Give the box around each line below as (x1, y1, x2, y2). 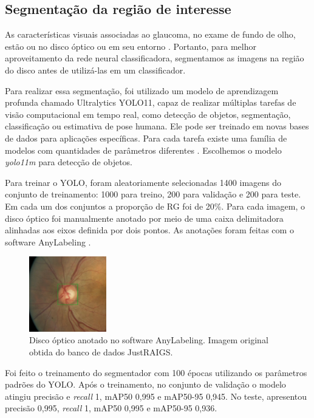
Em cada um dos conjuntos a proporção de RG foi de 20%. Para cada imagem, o (5, 199, 305, 212)
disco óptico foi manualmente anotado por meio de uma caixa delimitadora (5, 211, 284, 224)
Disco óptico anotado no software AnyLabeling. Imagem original (29, 334, 268, 346)
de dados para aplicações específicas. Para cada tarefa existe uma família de (5, 131, 287, 144)
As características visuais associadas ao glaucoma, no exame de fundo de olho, (5, 28, 296, 41)
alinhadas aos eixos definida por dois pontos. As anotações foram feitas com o (5, 224, 294, 236)
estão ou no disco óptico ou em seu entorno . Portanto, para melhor (5, 39, 256, 52)
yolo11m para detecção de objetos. (5, 156, 133, 168)
